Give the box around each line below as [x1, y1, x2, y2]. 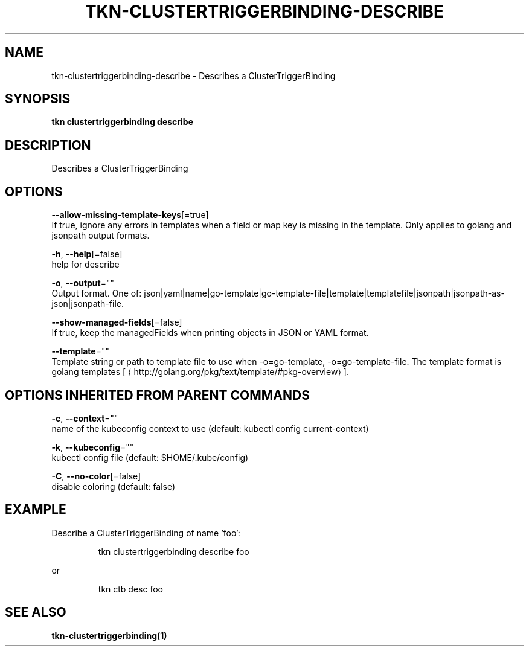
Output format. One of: [51, 288, 142, 299]
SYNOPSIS [5, 91, 71, 107]
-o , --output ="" [51, 278, 115, 289]
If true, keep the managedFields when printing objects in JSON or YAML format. [51, 327, 369, 338]
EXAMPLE [5, 502, 66, 518]
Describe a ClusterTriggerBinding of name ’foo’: [51, 527, 240, 538]
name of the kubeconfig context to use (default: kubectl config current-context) [51, 423, 369, 434]
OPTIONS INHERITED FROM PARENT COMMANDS [5, 387, 310, 403]
